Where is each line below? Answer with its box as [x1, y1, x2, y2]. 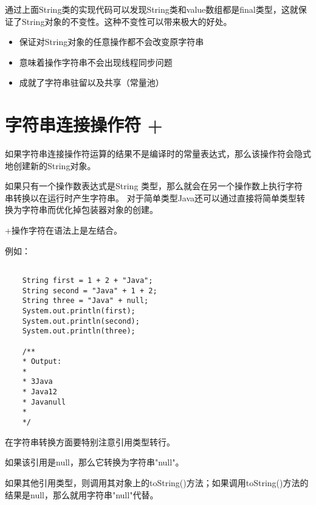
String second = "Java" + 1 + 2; [22, 286, 157, 295]
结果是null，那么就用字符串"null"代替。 [5, 488, 159, 501]
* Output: [22, 357, 62, 366]
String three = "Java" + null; [22, 296, 149, 305]
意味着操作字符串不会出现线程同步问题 [19, 55, 173, 68]
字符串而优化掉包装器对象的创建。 [21, 203, 158, 216]
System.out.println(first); [22, 306, 136, 315]
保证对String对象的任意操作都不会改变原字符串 [19, 35, 204, 48]
